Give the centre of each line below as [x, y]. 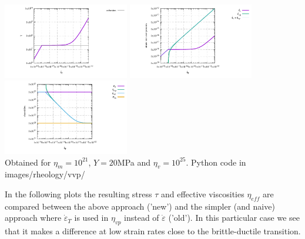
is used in [91, 218]
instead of [142, 218]
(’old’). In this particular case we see [234, 218]
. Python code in [216, 162]
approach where [33, 218]
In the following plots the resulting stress [78, 193]
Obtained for [28, 162]
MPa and [134, 162]
